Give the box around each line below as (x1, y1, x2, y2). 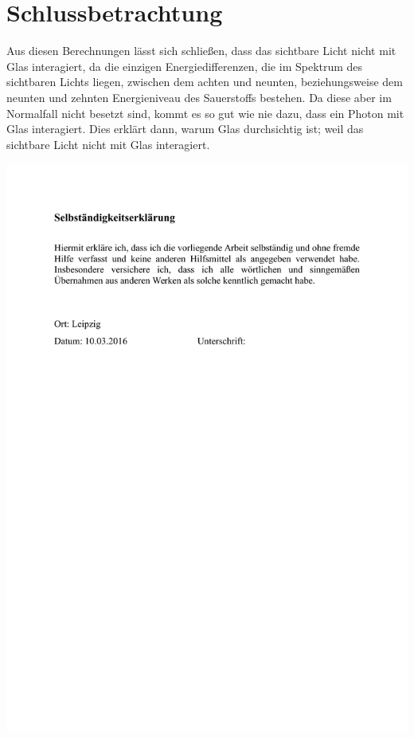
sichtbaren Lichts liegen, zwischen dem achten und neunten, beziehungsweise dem (6, 73, 403, 90)
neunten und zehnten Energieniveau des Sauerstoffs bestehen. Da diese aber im (6, 88, 392, 105)
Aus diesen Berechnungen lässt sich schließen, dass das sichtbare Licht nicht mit (6, 42, 396, 59)
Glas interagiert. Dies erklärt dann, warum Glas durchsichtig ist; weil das (6, 120, 364, 137)
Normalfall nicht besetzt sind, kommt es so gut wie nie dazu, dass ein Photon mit (6, 104, 404, 121)
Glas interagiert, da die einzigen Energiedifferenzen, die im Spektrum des (6, 57, 363, 74)
